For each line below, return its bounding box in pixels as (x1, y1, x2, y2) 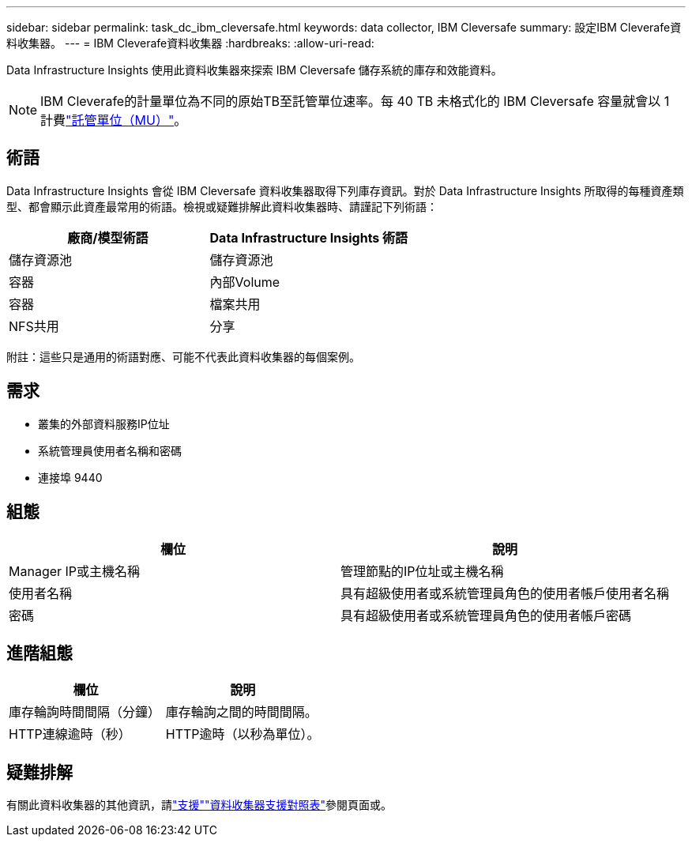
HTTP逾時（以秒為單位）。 (165, 726, 320, 743)
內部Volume (209, 273, 280, 290)
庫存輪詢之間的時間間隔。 (165, 704, 318, 721)
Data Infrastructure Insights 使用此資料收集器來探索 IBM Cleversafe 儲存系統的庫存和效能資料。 (6, 63, 502, 77)
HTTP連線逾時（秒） (9, 726, 131, 743)
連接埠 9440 (38, 470, 103, 484)
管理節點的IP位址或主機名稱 (340, 563, 504, 579)
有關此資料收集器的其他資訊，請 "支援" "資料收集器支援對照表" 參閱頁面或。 (6, 798, 393, 812)
